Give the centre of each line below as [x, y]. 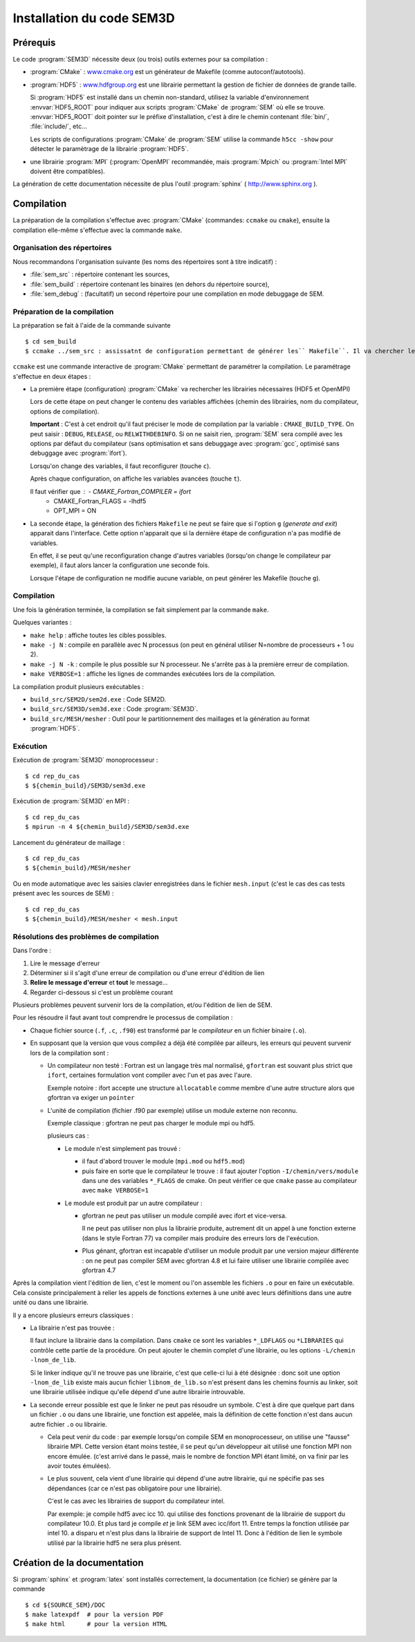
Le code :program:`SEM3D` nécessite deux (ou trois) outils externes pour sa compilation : [140, 60]
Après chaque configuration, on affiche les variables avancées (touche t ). [136, 479]
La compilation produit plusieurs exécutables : [79, 686]
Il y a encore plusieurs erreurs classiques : [73, 1315]
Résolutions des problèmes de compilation [86, 936]
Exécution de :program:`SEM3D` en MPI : [71, 801]
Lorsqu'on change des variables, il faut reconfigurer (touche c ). [120, 466]
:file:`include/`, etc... [59, 126]
